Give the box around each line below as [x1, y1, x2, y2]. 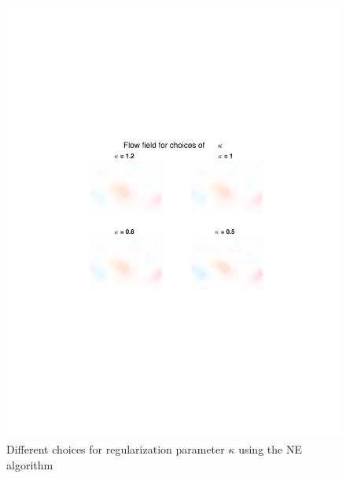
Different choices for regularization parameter [6, 441, 225, 458]
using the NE [238, 441, 302, 458]
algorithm [6, 457, 53, 473]
